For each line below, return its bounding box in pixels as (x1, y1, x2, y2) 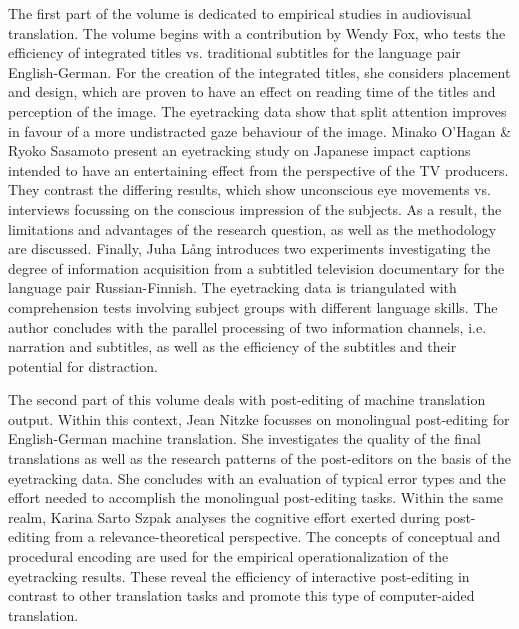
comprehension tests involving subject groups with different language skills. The (8, 296, 498, 317)
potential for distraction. (8, 355, 158, 376)
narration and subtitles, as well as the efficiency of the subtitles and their (8, 336, 457, 357)
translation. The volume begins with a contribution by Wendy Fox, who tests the (8, 22, 506, 43)
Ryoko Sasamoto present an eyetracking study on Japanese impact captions (8, 140, 471, 161)
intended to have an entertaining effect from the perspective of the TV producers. (8, 159, 509, 180)
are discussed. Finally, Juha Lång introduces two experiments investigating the (8, 238, 491, 259)
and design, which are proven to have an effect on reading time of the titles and (8, 81, 496, 102)
